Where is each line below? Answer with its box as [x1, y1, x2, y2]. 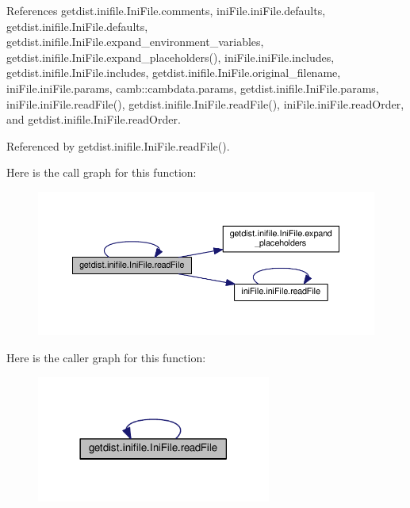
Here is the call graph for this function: [6, 164, 197, 181]
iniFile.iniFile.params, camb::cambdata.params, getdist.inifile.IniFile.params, [6, 79, 379, 96]
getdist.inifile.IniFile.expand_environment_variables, [6, 33, 264, 50]
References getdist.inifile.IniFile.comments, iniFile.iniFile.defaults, [6, 2, 326, 18]
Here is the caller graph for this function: [6, 349, 206, 366]
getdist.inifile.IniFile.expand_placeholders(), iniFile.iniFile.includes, [6, 48, 335, 65]
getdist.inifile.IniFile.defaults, [6, 17, 148, 34]
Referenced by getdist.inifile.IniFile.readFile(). [6, 137, 230, 154]
